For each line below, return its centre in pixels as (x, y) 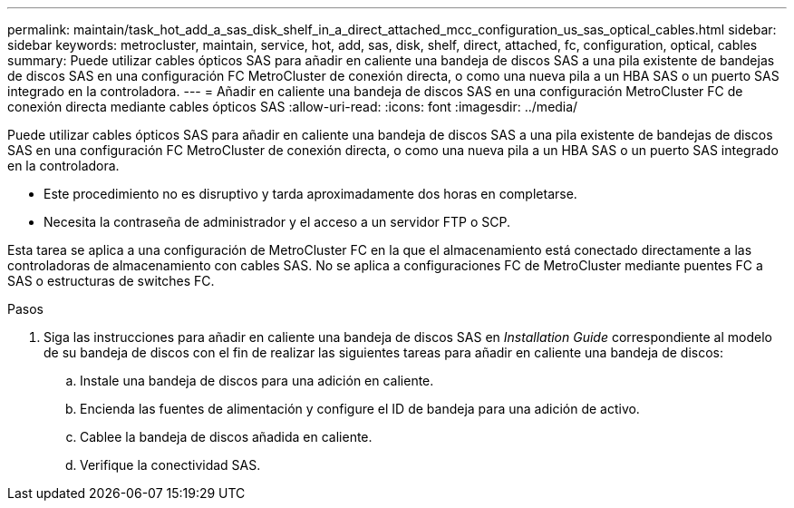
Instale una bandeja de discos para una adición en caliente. (257, 381)
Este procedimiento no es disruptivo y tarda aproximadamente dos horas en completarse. (310, 194)
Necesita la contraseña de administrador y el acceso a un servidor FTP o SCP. (277, 222)
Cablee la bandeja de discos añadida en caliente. (226, 437)
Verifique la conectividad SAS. (170, 465)
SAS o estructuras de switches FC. (111, 281)
